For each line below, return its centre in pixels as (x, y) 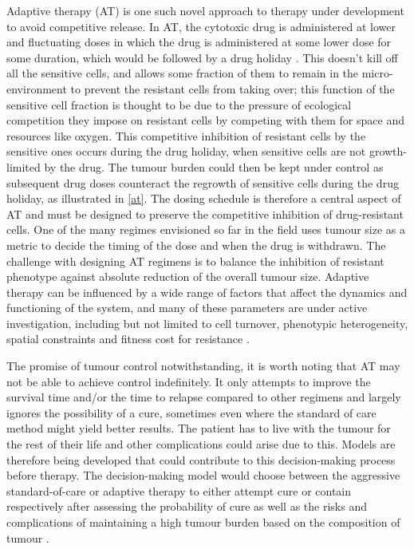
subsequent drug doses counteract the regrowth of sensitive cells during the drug (203, 182)
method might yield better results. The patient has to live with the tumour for (199, 428)
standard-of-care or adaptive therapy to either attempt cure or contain (179, 490)
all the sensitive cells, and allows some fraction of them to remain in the (183, 73)
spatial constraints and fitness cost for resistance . (128, 339)
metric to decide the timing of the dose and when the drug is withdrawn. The (196, 245)
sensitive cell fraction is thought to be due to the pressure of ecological (179, 104)
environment (37, 88)
